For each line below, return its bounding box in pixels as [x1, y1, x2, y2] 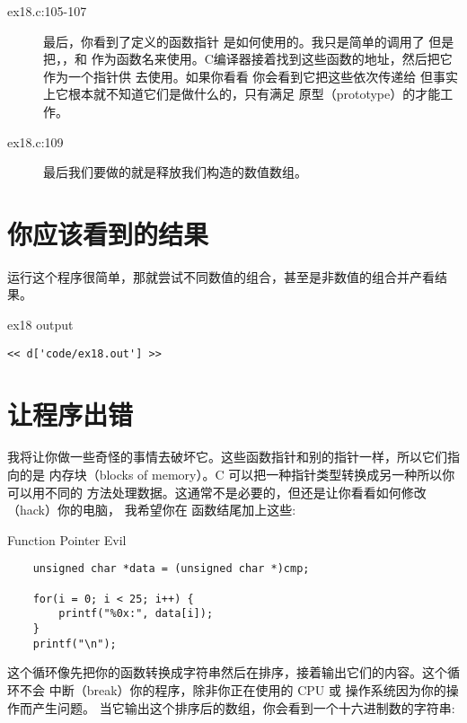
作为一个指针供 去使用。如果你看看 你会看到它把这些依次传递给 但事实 [43, 66, 458, 85]
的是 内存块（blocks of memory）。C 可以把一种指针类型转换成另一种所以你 [19, 465, 455, 484]
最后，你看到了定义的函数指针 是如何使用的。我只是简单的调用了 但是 [43, 31, 454, 50]
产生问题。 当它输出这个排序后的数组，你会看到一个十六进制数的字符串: [31, 698, 455, 717]
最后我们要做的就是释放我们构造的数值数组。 [43, 163, 307, 181]
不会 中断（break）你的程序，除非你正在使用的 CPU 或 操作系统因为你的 [19, 680, 446, 699]
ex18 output [7, 315, 74, 334]
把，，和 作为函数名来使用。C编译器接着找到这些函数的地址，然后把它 [43, 49, 453, 68]
